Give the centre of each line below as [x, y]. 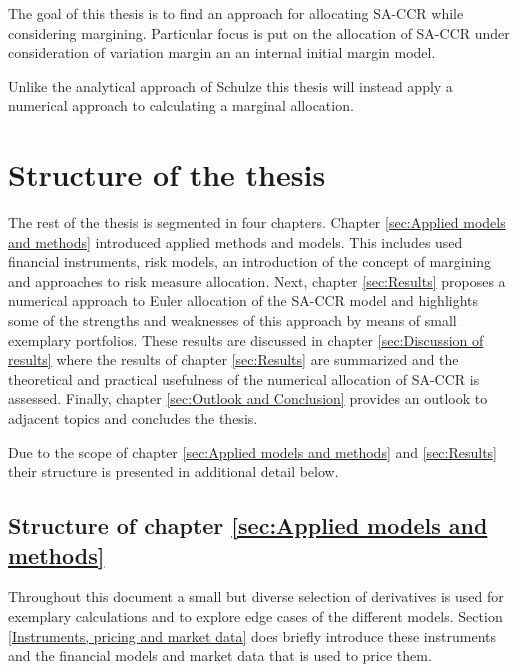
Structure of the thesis [167, 174]
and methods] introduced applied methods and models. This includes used [235, 241]
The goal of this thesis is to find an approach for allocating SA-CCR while [236, 13]
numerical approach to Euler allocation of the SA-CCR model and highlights [243, 300]
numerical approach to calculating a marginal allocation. [181, 105]
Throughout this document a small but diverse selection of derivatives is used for [256, 596]
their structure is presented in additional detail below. [173, 471]
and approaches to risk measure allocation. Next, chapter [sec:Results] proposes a [257, 280]
